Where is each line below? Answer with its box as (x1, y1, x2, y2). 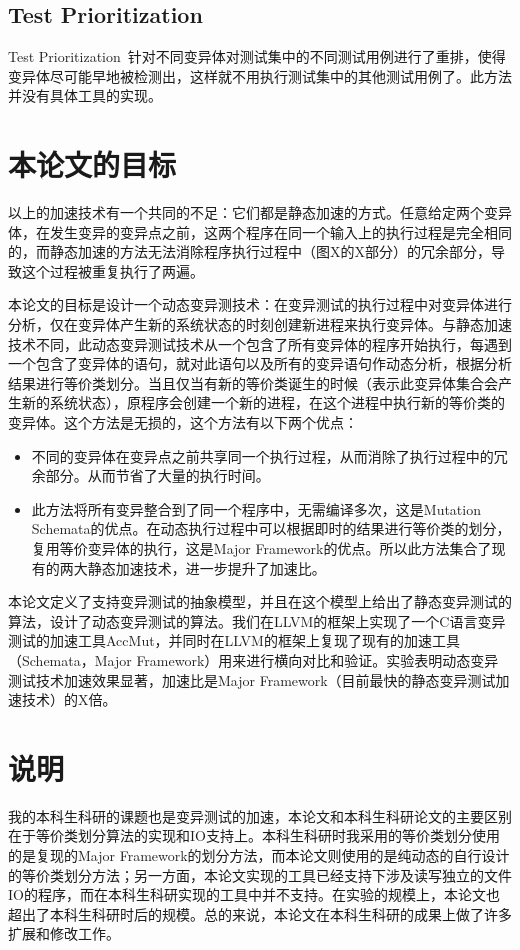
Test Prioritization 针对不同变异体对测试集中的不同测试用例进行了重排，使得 (8, 46, 506, 67)
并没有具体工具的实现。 (8, 85, 162, 106)
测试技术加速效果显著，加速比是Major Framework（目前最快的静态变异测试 (8, 669, 496, 690)
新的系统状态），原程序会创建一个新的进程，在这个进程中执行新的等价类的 (21, 392, 505, 413)
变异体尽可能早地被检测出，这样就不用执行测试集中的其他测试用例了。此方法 (8, 65, 512, 86)
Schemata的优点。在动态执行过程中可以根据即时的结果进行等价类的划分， (31, 518, 511, 539)
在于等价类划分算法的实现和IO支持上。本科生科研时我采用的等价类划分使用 (8, 825, 500, 846)
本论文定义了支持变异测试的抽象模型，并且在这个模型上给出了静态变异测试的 (8, 591, 512, 612)
